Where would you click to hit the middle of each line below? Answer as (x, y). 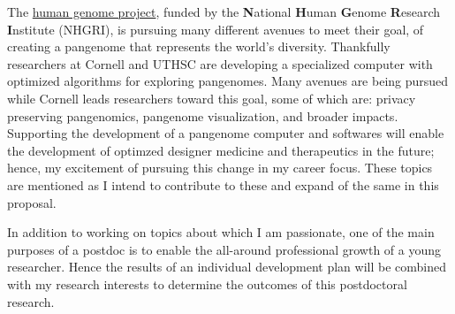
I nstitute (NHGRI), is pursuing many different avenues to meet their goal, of (216, 29)
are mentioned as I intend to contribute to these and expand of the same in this (223, 184)
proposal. (32, 202)
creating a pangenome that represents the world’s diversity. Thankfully (199, 46)
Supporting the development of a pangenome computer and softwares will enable (226, 133)
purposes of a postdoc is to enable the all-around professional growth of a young (224, 249)
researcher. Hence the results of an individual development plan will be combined (227, 267)
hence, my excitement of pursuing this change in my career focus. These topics (220, 168)
